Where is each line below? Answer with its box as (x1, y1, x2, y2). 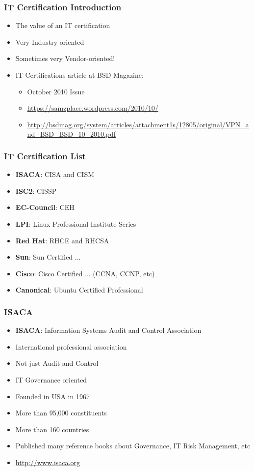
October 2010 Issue (27, 86, 85, 96)
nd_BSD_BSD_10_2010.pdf (27, 129, 116, 139)
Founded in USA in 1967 (15, 391, 90, 401)
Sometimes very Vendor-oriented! (15, 53, 115, 63)
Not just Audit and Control (15, 358, 99, 368)
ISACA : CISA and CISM (15, 169, 95, 179)
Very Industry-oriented (15, 36, 84, 47)
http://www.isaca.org (15, 457, 80, 467)
